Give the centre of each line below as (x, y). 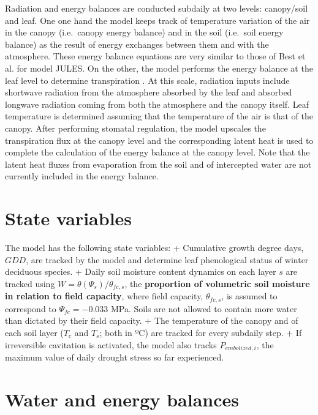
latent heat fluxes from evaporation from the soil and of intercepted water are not (158, 164)
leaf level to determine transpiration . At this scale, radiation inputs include (147, 80)
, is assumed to (249, 296)
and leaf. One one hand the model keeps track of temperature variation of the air (157, 20)
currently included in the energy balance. (82, 176)
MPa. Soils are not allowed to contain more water (204, 308)
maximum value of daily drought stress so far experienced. (115, 357)
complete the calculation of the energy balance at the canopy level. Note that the (157, 152)
